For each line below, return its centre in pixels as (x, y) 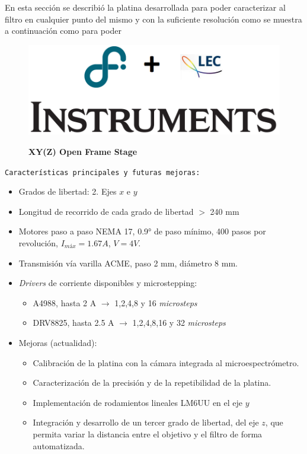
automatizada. (59, 445)
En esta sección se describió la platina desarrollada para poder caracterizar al (145, 7)
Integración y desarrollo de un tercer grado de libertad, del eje (146, 422)
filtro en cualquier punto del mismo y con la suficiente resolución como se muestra (153, 19)
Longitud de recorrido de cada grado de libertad (106, 211)
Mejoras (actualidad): (58, 342)
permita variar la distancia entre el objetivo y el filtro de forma (148, 434)
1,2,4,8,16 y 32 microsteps (179, 323)
